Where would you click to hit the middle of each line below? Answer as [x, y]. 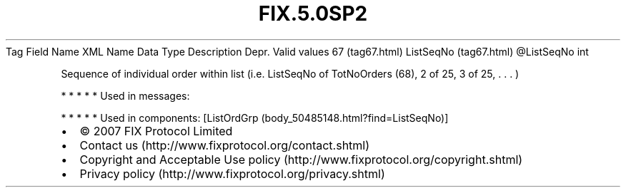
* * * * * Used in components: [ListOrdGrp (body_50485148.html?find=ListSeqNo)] [255, 118]
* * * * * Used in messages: [125, 95]
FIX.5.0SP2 [313, 14]
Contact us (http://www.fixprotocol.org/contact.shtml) [225, 145]
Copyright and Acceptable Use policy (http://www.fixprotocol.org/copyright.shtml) [301, 159]
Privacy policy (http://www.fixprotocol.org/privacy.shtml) [232, 173]
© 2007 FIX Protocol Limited [156, 131]
